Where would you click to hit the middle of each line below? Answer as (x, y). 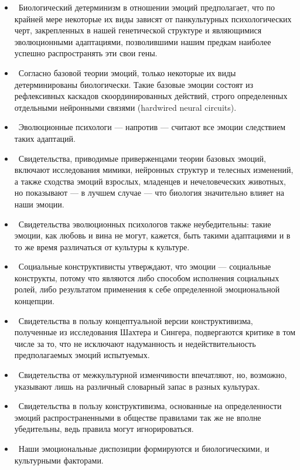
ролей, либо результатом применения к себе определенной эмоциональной (147, 289)
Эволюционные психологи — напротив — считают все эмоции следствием (152, 127)
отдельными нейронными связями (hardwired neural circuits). (125, 107)
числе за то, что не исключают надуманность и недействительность (135, 343)
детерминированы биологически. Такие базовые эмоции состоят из (134, 84)
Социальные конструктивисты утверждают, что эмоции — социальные (145, 266)
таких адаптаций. (45, 138)
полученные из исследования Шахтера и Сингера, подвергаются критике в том (155, 332)
